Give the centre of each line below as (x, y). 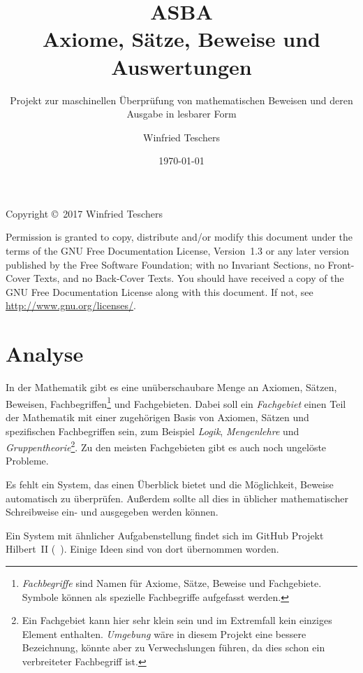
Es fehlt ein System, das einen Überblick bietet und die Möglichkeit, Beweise (170, 484)
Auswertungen (181, 66)
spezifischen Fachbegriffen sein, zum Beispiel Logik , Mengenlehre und (153, 431)
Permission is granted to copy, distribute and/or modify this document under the (179, 237)
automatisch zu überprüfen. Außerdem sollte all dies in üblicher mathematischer (177, 498)
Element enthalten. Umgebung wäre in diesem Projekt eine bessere (164, 633)
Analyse (45, 354)
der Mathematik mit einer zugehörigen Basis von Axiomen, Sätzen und (157, 417)
